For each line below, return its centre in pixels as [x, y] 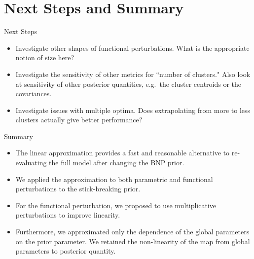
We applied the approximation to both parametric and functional [114, 179]
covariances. [34, 93]
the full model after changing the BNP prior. [117, 163]
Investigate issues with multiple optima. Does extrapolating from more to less [133, 110]
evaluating [31, 163]
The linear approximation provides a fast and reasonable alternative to [123, 153]
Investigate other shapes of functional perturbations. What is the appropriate [132, 48]
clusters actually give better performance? [79, 120]
